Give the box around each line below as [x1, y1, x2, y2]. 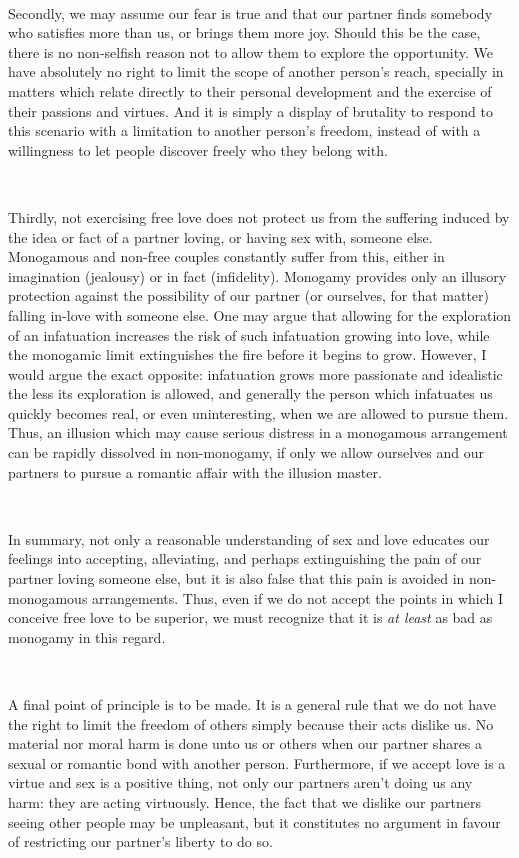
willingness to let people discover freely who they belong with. [8, 139, 388, 160]
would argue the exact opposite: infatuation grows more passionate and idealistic [8, 363, 503, 384]
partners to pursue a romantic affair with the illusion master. [8, 461, 382, 482]
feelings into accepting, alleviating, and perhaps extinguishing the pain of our [8, 548, 482, 569]
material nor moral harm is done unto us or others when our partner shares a [8, 733, 483, 754]
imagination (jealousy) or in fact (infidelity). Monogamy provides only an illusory [8, 265, 507, 286]
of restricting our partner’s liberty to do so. [8, 831, 273, 852]
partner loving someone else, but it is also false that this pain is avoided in [8, 568, 465, 589]
